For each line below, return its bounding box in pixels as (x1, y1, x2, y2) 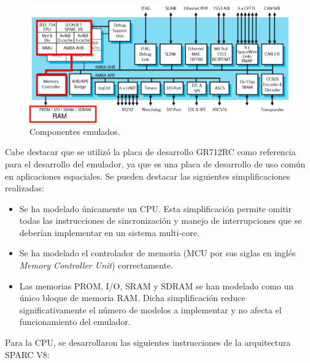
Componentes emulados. (29, 124, 120, 137)
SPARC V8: (5, 348, 50, 361)
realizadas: (5, 181, 44, 194)
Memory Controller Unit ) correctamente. (19, 259, 174, 272)
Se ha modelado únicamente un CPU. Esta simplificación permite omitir (19, 202, 292, 215)
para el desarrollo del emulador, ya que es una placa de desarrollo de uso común (5, 157, 306, 170)
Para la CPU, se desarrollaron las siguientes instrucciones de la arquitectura (5, 336, 291, 349)
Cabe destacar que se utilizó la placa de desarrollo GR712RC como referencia (5, 145, 296, 158)
